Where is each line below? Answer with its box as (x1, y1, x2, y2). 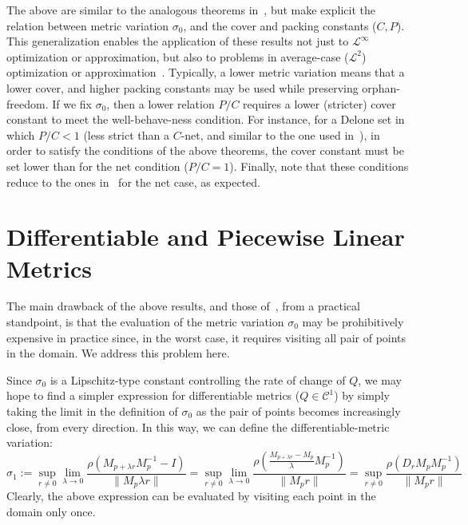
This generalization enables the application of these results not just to (6, 33, 349, 49)
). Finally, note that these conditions (229, 157, 409, 174)
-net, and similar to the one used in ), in (180, 126, 380, 143)
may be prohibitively (302, 314, 404, 330)
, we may (358, 371, 403, 388)
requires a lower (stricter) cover (243, 95, 396, 112)
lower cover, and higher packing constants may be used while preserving (6, 79, 359, 96)
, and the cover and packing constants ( (183, 17, 377, 34)
